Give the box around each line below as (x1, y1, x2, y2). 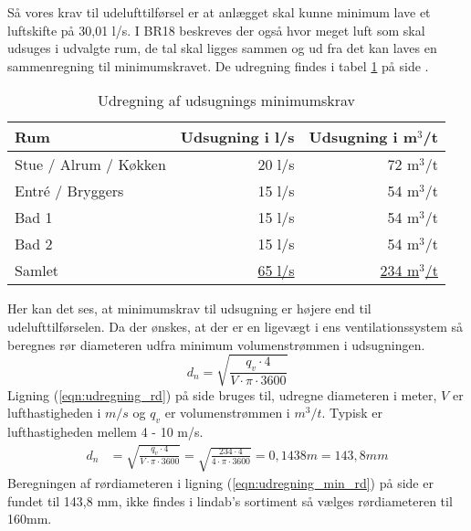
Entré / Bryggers (15, 180, 124, 202)
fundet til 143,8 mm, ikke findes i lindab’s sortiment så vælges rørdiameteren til (7, 491, 453, 510)
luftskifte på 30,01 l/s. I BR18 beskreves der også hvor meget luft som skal (7, 20, 425, 39)
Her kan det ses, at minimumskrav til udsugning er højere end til (7, 299, 372, 318)
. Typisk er (321, 403, 383, 422)
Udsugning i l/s (180, 126, 295, 148)
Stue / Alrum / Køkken (15, 154, 166, 175)
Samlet (15, 260, 59, 281)
